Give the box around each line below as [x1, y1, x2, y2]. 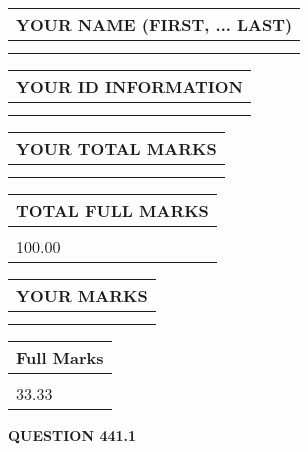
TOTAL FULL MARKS [16, 199, 209, 222]
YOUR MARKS [16, 284, 148, 307]
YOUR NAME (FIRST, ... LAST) [16, 13, 293, 36]
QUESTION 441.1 [8, 425, 137, 445]
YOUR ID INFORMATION [16, 75, 243, 98]
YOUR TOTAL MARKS [16, 137, 217, 160]
